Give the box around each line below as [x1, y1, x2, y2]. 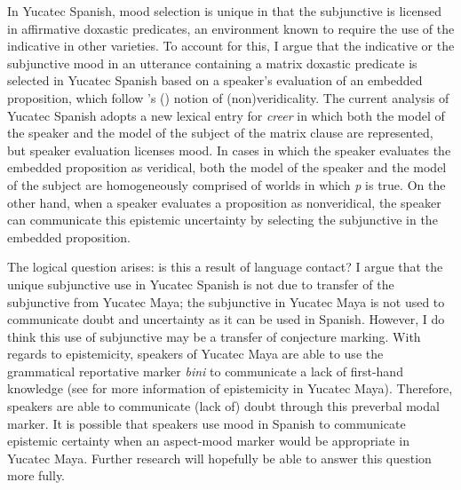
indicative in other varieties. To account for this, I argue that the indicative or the [7, 36, 455, 55]
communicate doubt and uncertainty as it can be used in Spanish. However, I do [7, 310, 445, 328]
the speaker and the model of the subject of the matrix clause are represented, [7, 123, 433, 142]
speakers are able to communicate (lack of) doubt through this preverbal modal [7, 397, 440, 415]
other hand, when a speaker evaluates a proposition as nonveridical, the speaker [7, 193, 441, 211]
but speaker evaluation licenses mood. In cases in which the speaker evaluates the [7, 140, 451, 159]
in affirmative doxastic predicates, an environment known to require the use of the [7, 19, 455, 37]
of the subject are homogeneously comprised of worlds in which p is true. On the [7, 175, 446, 194]
